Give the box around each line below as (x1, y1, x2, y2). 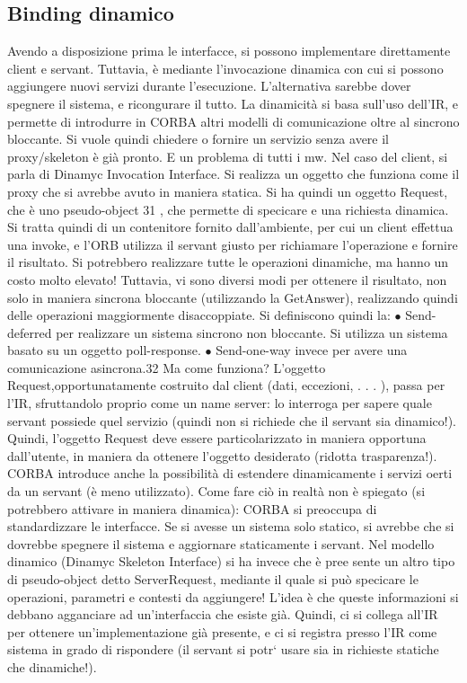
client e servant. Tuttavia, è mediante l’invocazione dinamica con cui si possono (7, 58, 444, 77)
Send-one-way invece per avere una (216, 341, 408, 359)
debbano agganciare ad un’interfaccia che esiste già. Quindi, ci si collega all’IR (7, 605, 438, 624)
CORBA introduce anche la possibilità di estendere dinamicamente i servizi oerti (7, 464, 453, 483)
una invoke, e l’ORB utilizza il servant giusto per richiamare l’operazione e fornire (7, 235, 458, 253)
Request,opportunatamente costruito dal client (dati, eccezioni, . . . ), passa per (7, 376, 445, 395)
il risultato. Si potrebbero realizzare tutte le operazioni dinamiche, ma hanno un (7, 253, 449, 271)
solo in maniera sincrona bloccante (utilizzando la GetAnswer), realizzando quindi (7, 288, 458, 306)
